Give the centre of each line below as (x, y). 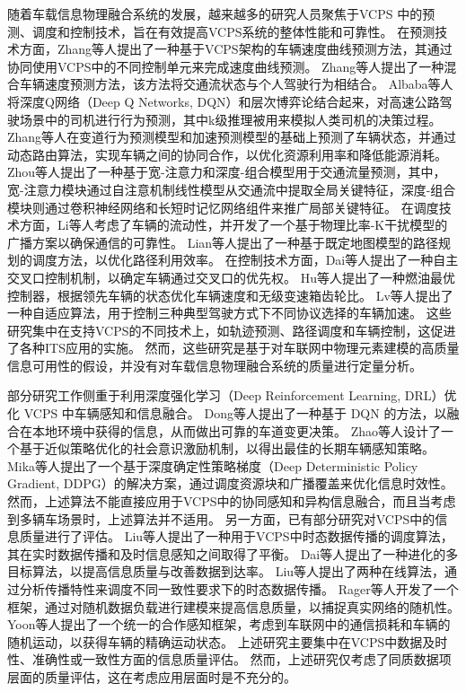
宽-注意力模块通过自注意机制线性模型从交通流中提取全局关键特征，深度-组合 (232, 189)
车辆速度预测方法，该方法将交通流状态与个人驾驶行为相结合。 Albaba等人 (236, 84)
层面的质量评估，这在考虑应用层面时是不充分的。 (152, 676)
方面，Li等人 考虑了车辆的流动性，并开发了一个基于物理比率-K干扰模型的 (233, 225)
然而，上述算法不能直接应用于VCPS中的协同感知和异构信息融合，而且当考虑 (232, 501)
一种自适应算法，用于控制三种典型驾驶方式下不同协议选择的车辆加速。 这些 (229, 313)
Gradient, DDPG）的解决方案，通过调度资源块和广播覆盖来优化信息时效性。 (230, 483)
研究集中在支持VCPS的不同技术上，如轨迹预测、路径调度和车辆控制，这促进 (232, 330)
